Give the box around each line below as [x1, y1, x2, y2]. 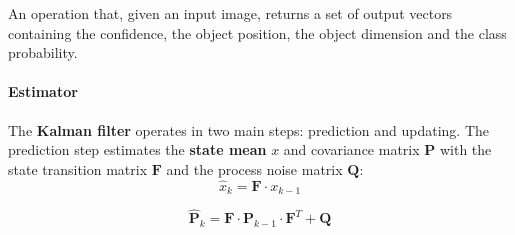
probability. [8, 42, 78, 63]
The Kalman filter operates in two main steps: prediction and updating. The [8, 119, 490, 140]
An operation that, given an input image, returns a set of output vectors [8, 3, 453, 23]
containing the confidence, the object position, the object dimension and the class [8, 22, 507, 43]
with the [439, 139, 492, 160]
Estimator [8, 81, 78, 102]
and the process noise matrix [166, 158, 343, 179]
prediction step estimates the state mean [8, 139, 267, 160]
